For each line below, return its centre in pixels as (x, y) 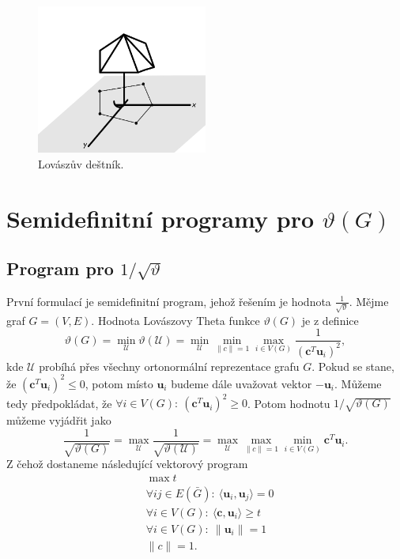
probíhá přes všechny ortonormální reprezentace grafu (169, 366)
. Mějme (369, 301)
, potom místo (119, 383)
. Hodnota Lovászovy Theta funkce (175, 320)
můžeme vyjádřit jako (59, 420)
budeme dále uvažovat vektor (242, 383)
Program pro (60, 268)
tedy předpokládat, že (59, 403)
